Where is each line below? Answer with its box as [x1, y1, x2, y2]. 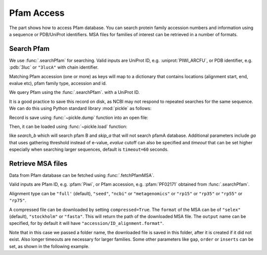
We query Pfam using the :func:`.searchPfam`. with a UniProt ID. [9, 89, 140, 95]
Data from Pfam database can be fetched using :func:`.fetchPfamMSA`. [9, 172, 155, 178]
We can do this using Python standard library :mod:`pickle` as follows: [9, 105, 152, 111]
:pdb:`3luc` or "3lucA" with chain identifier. [9, 64, 99, 70]
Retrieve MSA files [9, 159, 68, 168]
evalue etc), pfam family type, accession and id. [9, 81, 107, 86]
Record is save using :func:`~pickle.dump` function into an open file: [9, 114, 148, 121]
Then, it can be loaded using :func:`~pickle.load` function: [9, 124, 128, 129]
